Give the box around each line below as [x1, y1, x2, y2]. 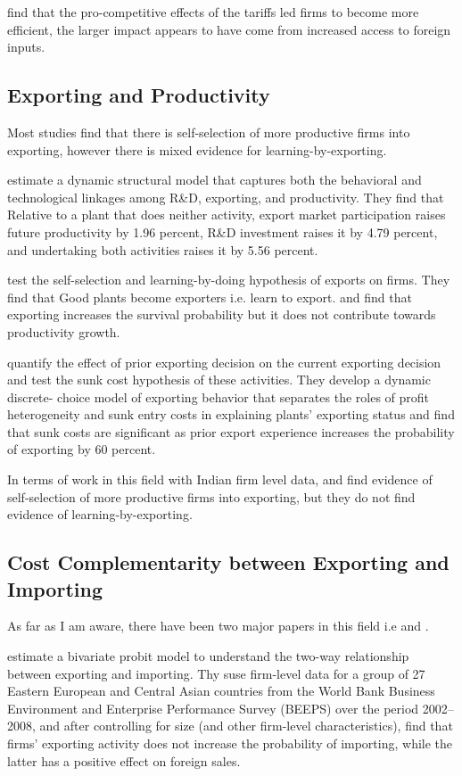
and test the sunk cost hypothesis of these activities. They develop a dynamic [7, 370, 431, 389]
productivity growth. [7, 322, 120, 341]
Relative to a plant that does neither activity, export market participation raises [7, 205, 446, 224]
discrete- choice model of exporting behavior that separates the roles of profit [7, 387, 430, 406]
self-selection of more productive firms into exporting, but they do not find [7, 487, 416, 506]
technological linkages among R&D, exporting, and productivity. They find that [7, 187, 444, 206]
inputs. [7, 37, 45, 56]
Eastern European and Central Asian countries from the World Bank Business [7, 681, 435, 700]
